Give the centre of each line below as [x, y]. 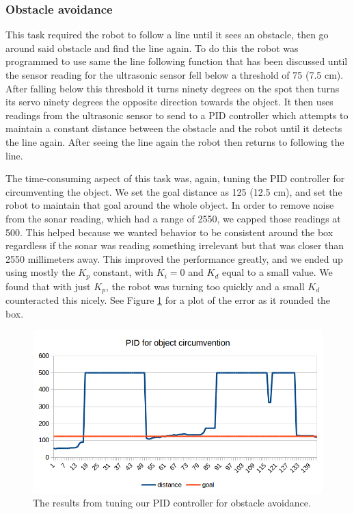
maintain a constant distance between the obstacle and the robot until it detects [174, 128]
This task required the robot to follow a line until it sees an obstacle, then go [167, 35]
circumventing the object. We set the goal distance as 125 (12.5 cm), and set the [174, 191]
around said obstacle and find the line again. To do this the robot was [152, 48]
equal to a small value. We [277, 272]
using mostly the [40, 272]
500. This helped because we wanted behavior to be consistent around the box [169, 232]
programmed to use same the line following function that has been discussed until [177, 61]
